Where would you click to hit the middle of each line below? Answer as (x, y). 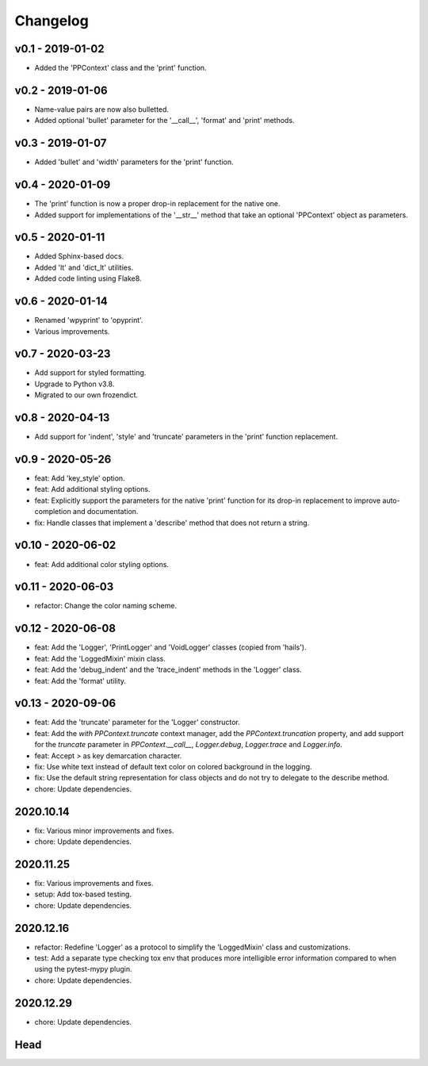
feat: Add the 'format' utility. (80, 681)
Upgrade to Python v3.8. (75, 384)
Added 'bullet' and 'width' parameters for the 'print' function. (134, 162)
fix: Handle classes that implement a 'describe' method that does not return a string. (172, 523)
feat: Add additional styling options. (92, 489)
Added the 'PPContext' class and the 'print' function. (120, 68)
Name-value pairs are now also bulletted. (102, 109)
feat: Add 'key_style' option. (80, 478)
